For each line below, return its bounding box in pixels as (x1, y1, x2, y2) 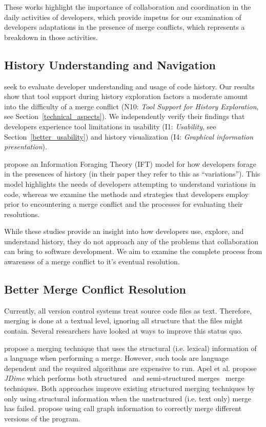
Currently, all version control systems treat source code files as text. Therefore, (4, 305, 252, 316)
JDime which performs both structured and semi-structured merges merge (4, 373, 244, 383)
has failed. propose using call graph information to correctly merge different (4, 403, 242, 414)
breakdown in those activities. (4, 31, 98, 42)
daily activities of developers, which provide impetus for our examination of (4, 11, 241, 22)
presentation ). (4, 141, 47, 152)
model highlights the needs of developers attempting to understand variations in (4, 178, 256, 189)
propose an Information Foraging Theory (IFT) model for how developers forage (4, 158, 257, 169)
